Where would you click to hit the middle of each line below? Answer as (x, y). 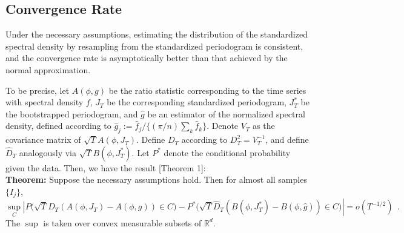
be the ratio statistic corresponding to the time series (207, 90)
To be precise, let (38, 90)
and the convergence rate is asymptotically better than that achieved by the (147, 58)
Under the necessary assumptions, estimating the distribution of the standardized (157, 34)
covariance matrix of (43, 139)
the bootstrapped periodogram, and (72, 113)
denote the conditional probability (227, 152)
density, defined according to (58, 126)
